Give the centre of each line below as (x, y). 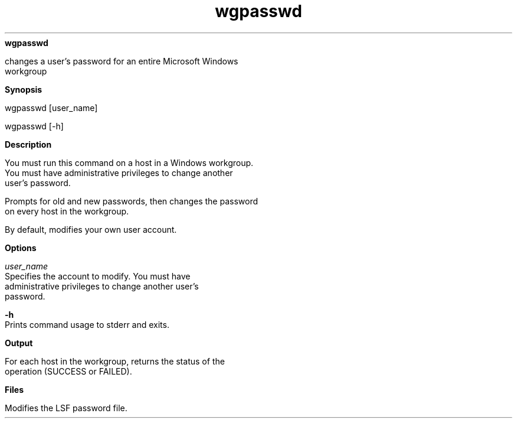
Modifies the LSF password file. (66, 408)
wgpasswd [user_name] (51, 108)
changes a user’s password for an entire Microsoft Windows (122, 61)
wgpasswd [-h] (34, 126)
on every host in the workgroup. (67, 211)
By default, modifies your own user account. (91, 229)
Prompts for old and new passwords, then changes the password (132, 201)
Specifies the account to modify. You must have (98, 276)
